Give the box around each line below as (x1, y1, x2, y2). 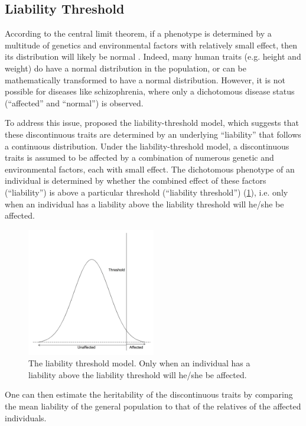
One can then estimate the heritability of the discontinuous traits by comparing (5, 388, 293, 401)
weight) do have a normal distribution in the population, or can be (5, 61, 246, 74)
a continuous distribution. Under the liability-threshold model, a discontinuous (5, 139, 289, 152)
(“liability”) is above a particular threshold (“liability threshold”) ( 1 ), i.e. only (5, 186, 288, 198)
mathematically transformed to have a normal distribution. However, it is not (5, 73, 285, 86)
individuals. (5, 411, 47, 424)
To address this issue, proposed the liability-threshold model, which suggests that (5, 116, 299, 129)
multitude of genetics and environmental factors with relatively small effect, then (5, 38, 297, 51)
